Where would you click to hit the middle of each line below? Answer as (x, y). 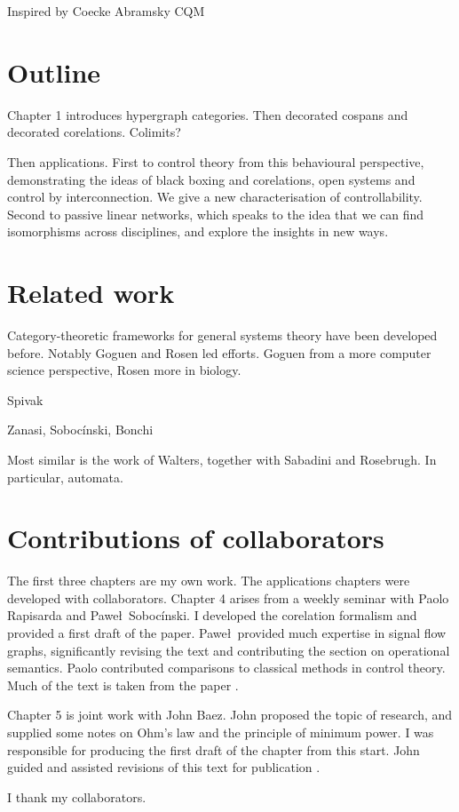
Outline (54, 72)
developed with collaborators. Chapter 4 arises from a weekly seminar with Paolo (228, 597)
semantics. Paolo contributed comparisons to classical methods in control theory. (226, 668)
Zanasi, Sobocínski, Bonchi (80, 430)
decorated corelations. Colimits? (94, 132)
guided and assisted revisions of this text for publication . (164, 767)
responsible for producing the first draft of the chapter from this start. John (214, 749)
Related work (91, 293)
